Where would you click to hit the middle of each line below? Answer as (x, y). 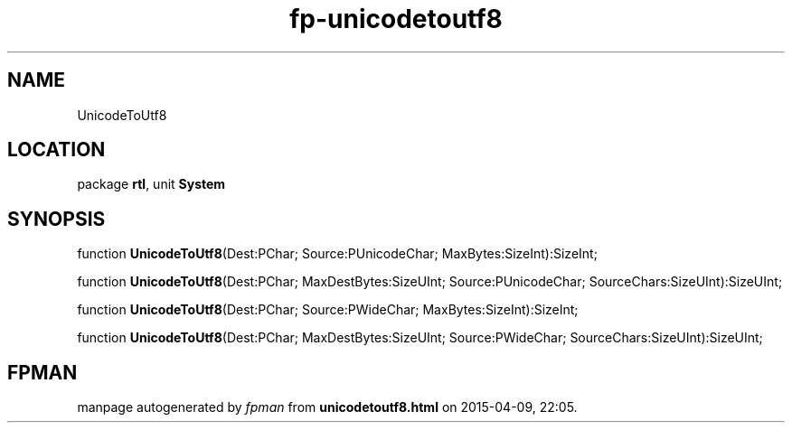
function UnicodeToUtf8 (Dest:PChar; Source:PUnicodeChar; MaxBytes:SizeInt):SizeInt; (337, 254)
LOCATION (57, 150)
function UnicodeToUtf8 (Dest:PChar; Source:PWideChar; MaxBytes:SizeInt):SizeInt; (328, 310)
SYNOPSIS (57, 219)
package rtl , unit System (151, 184)
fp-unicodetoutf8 (396, 19)
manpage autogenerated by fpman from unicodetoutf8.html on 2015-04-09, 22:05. (327, 407)
